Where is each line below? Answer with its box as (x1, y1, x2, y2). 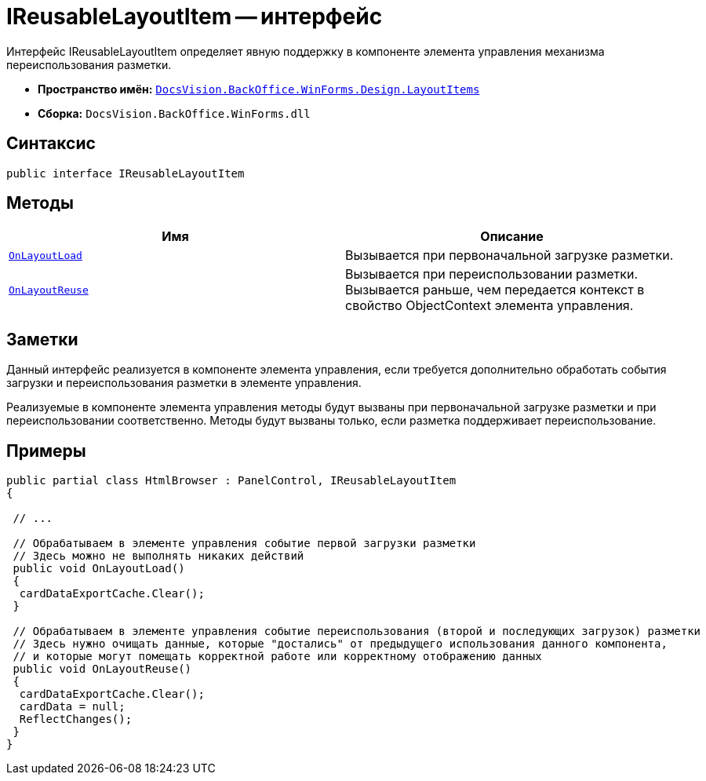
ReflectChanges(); (19, 713, 133, 726)
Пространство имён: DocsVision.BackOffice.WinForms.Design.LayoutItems (38, 82, 480, 96)
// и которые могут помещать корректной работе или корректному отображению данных (13, 650, 542, 663)
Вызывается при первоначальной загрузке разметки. (345, 247, 674, 264)
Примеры (6, 440, 86, 461)
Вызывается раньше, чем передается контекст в (345, 282, 645, 298)
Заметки (6, 329, 78, 349)
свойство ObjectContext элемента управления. (345, 297, 634, 314)
